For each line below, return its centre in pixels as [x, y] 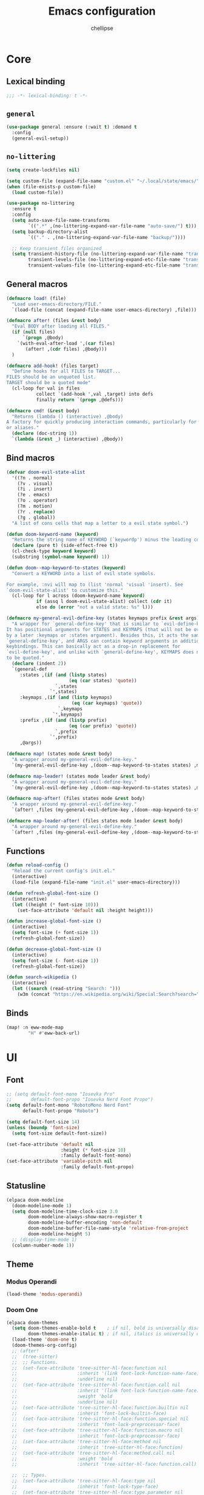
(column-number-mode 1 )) [43, 1245]
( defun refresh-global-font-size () [53, 893]
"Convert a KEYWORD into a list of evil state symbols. [84, 573]
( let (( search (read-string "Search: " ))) [66, 989]
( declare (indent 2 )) [39, 663]
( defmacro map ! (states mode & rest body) [59, 754]
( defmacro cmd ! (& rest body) [43, 411]
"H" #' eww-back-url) [54, 1033]
